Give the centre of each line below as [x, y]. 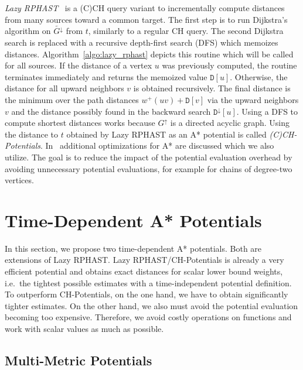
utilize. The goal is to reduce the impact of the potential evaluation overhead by [149, 157]
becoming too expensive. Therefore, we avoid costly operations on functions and [148, 317]
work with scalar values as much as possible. [84, 328]
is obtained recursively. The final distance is [212, 88]
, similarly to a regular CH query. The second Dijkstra [186, 31]
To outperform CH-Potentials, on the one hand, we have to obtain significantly [147, 294]
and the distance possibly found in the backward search [111, 111]
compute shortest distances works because [80, 123]
